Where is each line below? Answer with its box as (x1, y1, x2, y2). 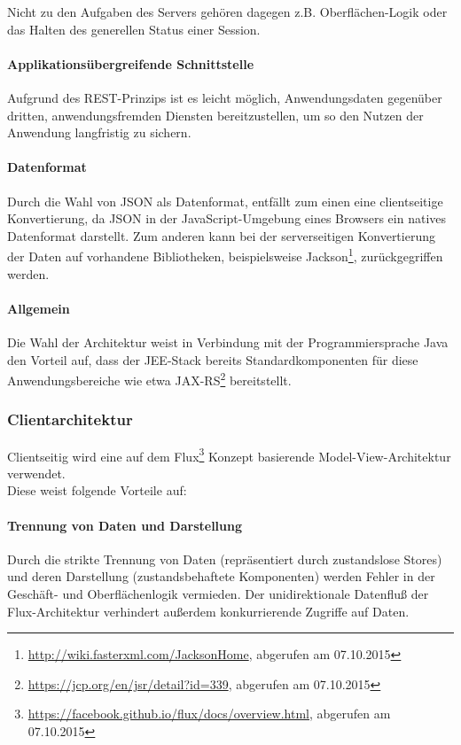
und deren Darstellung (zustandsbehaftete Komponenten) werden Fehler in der (7, 567, 435, 586)
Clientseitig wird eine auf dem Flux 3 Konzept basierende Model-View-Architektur (7, 444, 451, 465)
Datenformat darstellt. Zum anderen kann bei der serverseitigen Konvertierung (7, 226, 435, 244)
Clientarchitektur (7, 408, 133, 431)
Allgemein (7, 299, 70, 317)
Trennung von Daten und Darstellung (7, 516, 243, 534)
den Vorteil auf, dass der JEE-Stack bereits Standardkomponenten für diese (7, 350, 418, 369)
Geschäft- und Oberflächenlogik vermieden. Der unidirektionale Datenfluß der (7, 585, 429, 603)
